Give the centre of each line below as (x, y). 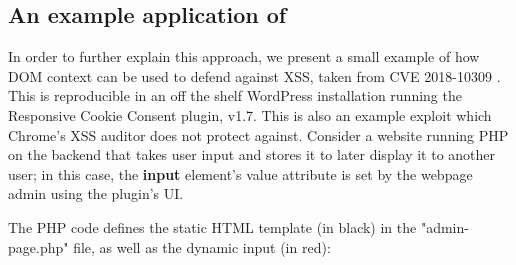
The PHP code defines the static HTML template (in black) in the (212, 226)
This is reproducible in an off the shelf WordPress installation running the (235, 95)
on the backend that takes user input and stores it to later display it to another (252, 154)
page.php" (38, 246)
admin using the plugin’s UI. (96, 193)
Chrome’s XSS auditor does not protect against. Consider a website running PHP (258, 134)
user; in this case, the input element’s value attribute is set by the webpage (240, 173)
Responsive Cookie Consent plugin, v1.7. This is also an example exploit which (250, 114)
